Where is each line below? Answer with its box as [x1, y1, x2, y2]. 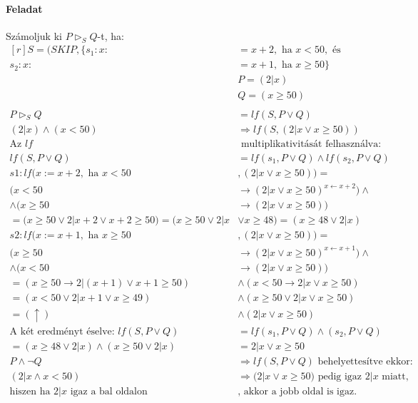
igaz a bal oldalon [70, 387, 148, 397]
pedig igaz [317, 372, 362, 382]
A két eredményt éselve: [9, 327, 115, 337]
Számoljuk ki [6, 28, 62, 43]
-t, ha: [97, 28, 124, 43]
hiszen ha [9, 387, 51, 397]
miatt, [382, 372, 409, 382]
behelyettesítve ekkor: [317, 357, 413, 367]
